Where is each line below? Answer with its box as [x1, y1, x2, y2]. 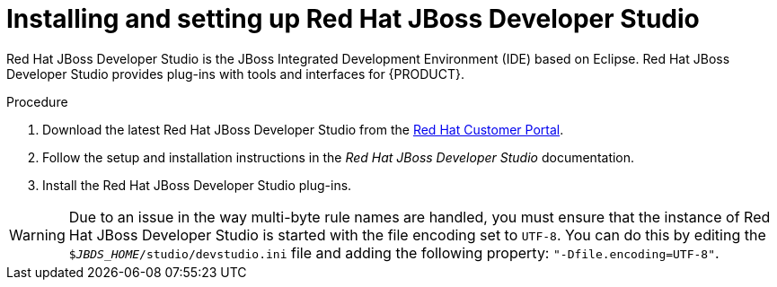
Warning [9, 225, 66, 244]
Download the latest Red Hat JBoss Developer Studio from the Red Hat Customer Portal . [42, 121, 564, 137]
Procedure [6, 93, 68, 109]
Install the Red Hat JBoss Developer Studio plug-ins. [42, 177, 352, 193]
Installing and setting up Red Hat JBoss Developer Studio [6, 4, 700, 34]
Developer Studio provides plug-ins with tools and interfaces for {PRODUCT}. [6, 65, 465, 82]
